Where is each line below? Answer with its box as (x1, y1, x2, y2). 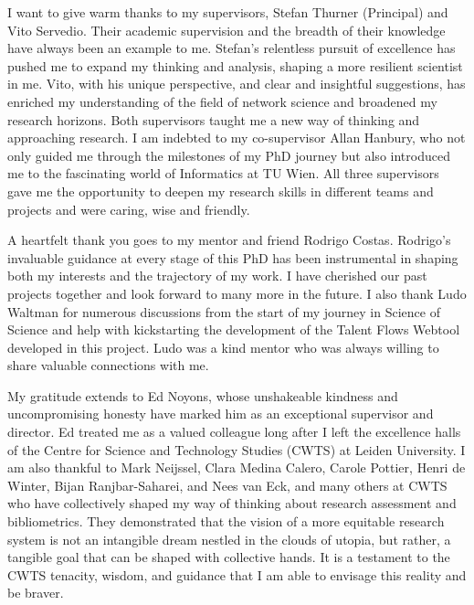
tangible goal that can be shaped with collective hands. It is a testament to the (7, 547, 450, 567)
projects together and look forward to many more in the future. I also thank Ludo (7, 283, 467, 302)
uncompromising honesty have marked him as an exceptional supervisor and (7, 404, 434, 423)
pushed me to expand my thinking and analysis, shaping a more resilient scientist (7, 56, 463, 75)
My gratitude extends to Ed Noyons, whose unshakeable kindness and (7, 386, 398, 405)
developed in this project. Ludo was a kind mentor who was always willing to (7, 337, 439, 356)
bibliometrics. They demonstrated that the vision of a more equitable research (7, 512, 445, 531)
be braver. (7, 583, 64, 602)
